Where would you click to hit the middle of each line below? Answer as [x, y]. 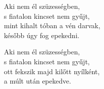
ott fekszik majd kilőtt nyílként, [52, 71]
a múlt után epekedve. [38, 81]
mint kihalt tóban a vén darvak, [52, 25]
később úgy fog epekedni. [42, 35]
